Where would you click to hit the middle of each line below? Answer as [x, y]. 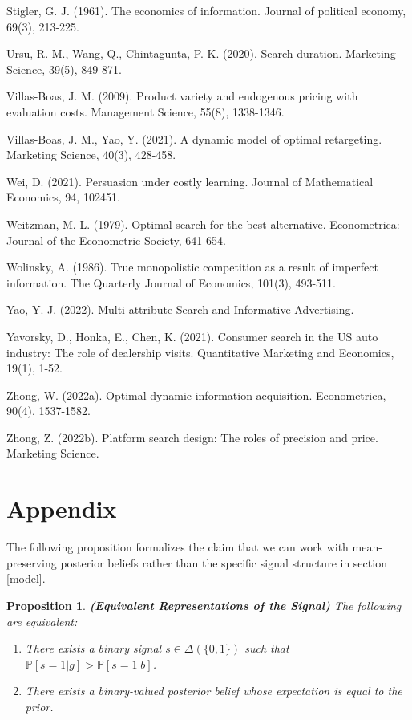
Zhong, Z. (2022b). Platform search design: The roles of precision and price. [192, 437]
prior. [39, 706]
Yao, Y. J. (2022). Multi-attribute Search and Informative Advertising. [180, 309]
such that [267, 648]
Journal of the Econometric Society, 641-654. [116, 240]
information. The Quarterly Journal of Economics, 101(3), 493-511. [171, 282]
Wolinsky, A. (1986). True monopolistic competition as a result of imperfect [193, 267]
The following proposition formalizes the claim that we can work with [178, 547]
